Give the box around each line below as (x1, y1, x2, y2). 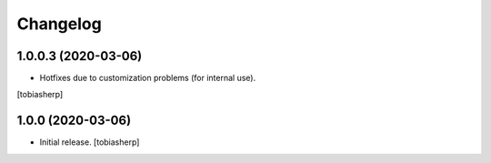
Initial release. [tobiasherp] (39, 137, 140, 148)
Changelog (16, 14, 102, 34)
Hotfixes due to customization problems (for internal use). (39, 73, 256, 84)
